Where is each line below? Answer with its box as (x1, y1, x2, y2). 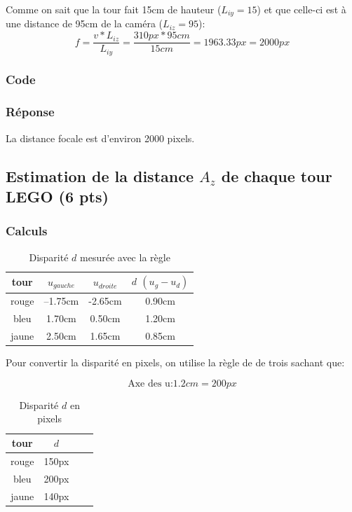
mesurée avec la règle (80, 249, 170, 264)
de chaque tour (221, 165, 332, 186)
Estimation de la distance (6, 165, 194, 186)
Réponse (6, 103, 55, 120)
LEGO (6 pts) (6, 186, 109, 207)
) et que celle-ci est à (257, 2, 346, 16)
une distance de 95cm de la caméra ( (6, 16, 163, 31)
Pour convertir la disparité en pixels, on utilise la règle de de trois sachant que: (6, 355, 345, 370)
